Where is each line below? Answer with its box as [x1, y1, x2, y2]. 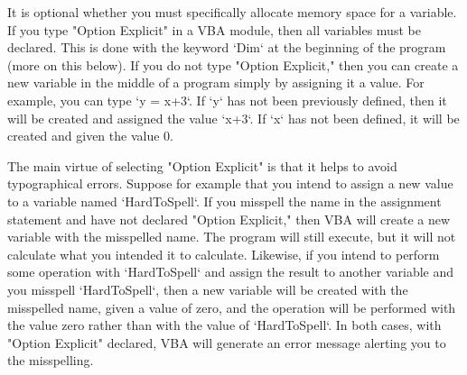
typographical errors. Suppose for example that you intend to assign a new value [7, 174, 453, 193]
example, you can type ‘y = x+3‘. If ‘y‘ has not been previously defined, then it [7, 90, 447, 109]
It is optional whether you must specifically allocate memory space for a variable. [7, 3, 457, 21]
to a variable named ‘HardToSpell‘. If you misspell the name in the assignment [7, 191, 442, 210]
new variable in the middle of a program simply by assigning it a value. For [7, 73, 425, 92]
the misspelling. [7, 351, 94, 370]
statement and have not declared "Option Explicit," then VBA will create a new [7, 209, 451, 228]
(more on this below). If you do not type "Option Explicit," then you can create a [7, 55, 459, 74]
